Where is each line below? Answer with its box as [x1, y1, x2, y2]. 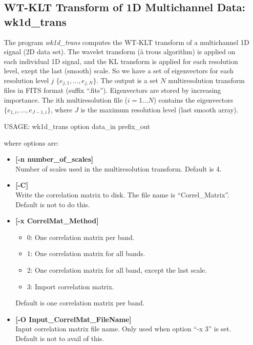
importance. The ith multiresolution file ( [4, 95, 127, 105]
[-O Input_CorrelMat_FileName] [15, 314, 131, 324]
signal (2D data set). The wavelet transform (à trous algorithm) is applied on [4, 46, 235, 57]
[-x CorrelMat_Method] [15, 216, 99, 226]
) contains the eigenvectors [153, 95, 233, 105]
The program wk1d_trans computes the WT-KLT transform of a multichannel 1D [4, 37, 250, 47]
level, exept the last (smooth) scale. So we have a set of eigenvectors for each [4, 65, 234, 76]
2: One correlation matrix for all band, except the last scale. [27, 265, 207, 275]
